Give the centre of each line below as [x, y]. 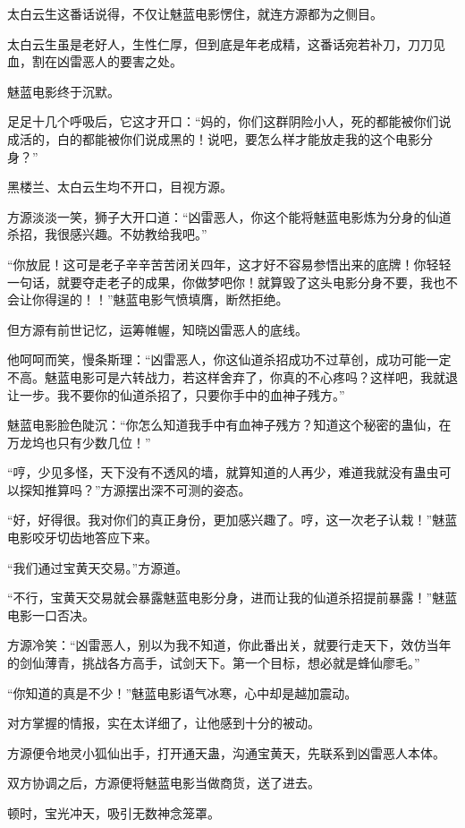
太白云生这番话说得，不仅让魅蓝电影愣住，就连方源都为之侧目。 [195, 13]
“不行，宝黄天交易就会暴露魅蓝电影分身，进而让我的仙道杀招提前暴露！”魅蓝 [232, 598]
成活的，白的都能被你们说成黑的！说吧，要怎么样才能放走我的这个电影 [214, 138]
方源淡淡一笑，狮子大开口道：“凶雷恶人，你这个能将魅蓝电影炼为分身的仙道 [229, 216]
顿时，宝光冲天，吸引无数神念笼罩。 [114, 813]
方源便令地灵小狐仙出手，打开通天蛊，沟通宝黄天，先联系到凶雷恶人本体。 [226, 752]
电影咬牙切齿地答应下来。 [82, 538]
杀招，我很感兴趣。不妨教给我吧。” [107, 234]
